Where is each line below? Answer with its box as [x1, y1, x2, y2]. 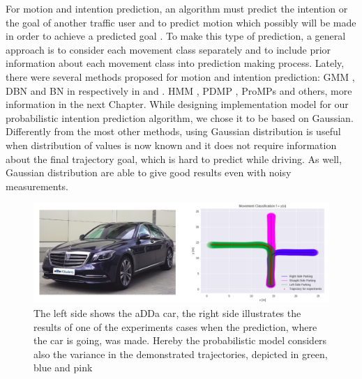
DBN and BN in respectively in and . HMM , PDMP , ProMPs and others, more [6, 83, 352, 98]
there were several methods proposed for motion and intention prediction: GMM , [6, 69, 355, 84]
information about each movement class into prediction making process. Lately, [6, 56, 345, 70]
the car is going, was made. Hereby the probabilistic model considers [33, 333, 327, 348]
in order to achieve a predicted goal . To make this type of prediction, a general [6, 29, 346, 43]
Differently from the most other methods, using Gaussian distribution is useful [6, 124, 341, 139]
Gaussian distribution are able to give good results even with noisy [6, 165, 292, 180]
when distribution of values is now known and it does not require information [6, 137, 337, 152]
